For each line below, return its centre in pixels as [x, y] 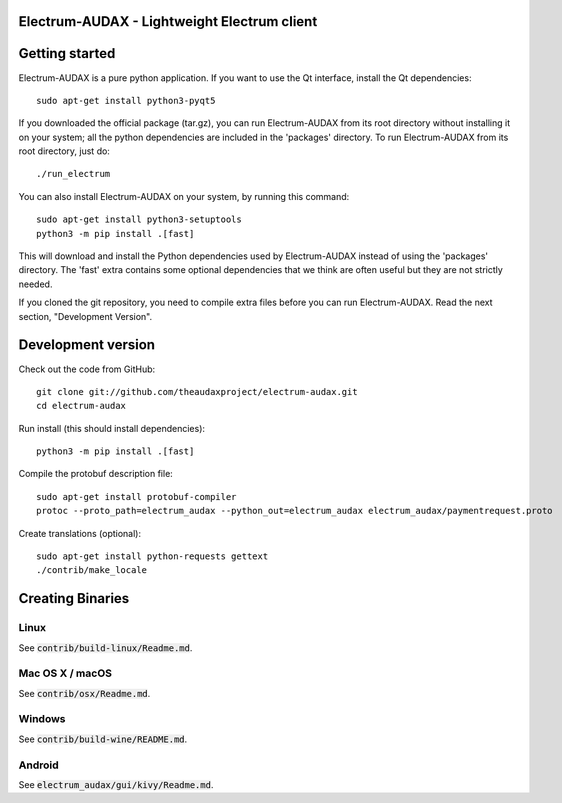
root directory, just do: [64, 151]
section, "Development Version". [85, 316]
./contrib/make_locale [92, 570]
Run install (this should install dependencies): [111, 428]
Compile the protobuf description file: [96, 474]
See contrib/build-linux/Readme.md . [105, 647]
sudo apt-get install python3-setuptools [139, 219]
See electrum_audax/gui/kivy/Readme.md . [116, 784]
